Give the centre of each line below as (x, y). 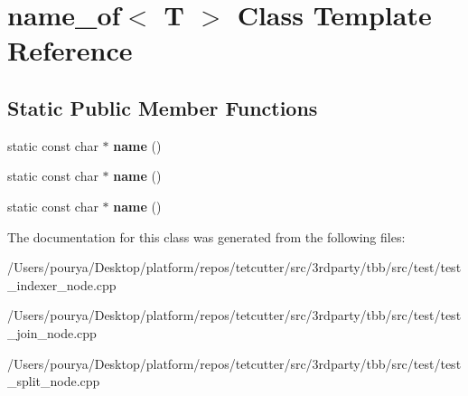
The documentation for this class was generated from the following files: (206, 236)
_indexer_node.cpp (62, 284)
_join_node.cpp (52, 332)
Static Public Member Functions (163, 107)
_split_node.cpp (54, 381)
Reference (70, 50)
